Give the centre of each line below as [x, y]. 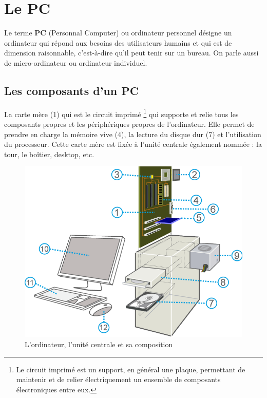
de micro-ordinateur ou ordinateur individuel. [76, 62]
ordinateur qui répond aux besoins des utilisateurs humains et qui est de [118, 42]
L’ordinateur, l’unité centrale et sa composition [99, 344]
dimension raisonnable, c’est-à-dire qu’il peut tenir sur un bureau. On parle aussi [131, 53]
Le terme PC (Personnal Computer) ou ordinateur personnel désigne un [118, 33]
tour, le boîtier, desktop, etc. [49, 154]
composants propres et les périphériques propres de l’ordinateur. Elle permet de [129, 124]
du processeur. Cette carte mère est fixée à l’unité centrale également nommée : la [133, 144]
